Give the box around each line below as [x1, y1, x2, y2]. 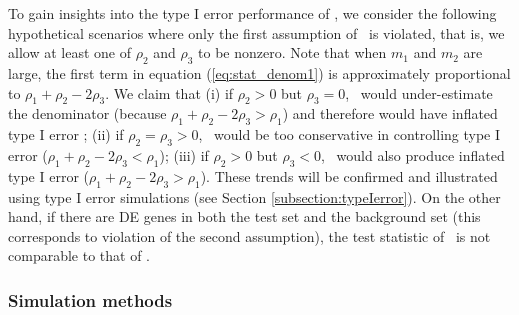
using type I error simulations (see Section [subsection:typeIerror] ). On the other [8, 186, 501, 207]
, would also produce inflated [321, 144, 505, 165]
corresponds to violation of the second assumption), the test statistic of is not [8, 225, 491, 246]
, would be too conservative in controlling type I [198, 124, 501, 145]
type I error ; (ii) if [8, 124, 124, 145]
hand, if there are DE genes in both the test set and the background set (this [8, 206, 481, 227]
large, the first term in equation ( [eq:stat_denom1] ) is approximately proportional [8, 62, 511, 83]
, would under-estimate [345, 82, 493, 103]
